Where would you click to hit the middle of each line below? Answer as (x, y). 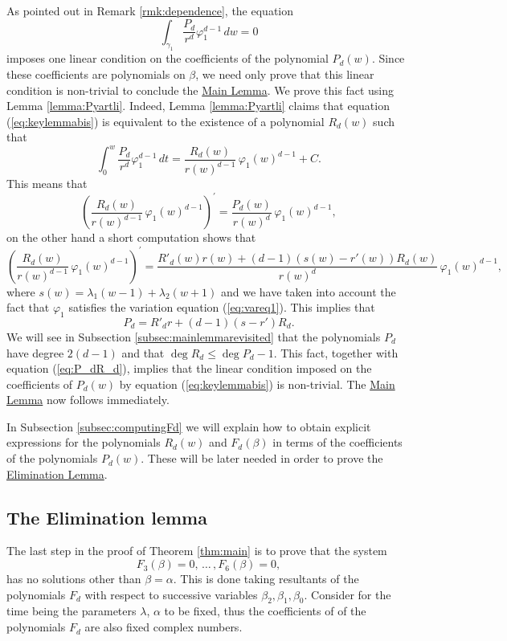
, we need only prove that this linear (285, 73)
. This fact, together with (336, 352)
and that (143, 352)
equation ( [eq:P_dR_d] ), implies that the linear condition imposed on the (189, 368)
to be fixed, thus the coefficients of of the (265, 611)
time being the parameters (72, 611)
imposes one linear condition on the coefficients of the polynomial (168, 58)
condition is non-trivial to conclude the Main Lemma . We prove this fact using (200, 90)
